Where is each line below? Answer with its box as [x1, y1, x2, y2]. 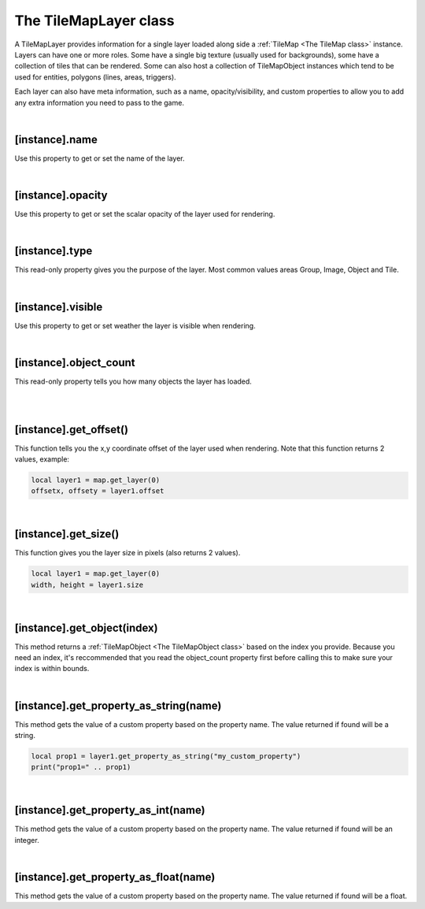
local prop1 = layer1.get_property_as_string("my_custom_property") [31, 752, 301, 761]
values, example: [14, 454, 70, 464]
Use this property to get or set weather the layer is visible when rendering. [14, 321, 256, 330]
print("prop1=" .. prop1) [31, 762, 131, 772]
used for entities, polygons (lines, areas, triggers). [14, 72, 176, 82]
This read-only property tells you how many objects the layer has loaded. [14, 377, 252, 386]
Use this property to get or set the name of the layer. [14, 154, 185, 163]
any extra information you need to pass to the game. [14, 98, 185, 107]
